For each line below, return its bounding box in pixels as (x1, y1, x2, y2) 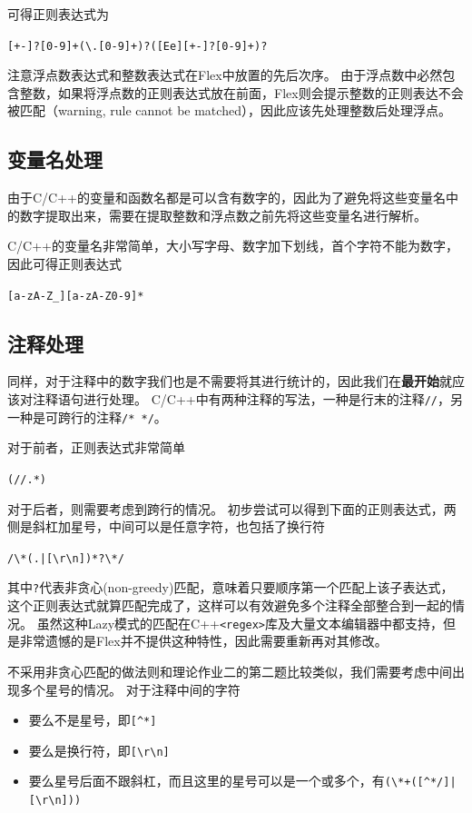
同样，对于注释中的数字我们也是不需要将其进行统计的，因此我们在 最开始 (7, 372, 439, 391)
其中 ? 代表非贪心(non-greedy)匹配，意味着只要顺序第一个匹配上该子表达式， (7, 578, 454, 597)
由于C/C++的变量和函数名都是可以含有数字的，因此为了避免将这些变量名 (7, 188, 446, 207)
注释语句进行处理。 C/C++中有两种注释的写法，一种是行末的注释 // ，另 (32, 390, 463, 409)
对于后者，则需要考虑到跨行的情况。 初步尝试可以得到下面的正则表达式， (7, 499, 444, 518)
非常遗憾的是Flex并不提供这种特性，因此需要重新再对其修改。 (19, 631, 388, 650)
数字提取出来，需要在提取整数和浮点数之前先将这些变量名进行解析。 (19, 205, 427, 224)
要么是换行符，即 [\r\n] (28, 740, 170, 759)
